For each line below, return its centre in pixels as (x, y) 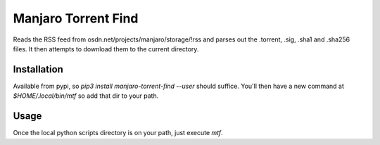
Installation (38, 69)
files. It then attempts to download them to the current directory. (106, 49)
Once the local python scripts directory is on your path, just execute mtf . (118, 133)
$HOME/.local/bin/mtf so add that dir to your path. (86, 96)
